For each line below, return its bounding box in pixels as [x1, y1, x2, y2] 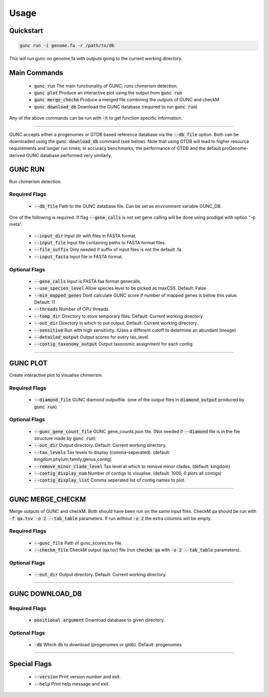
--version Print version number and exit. [34, 674, 121, 680]
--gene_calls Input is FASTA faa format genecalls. [34, 278, 141, 284]
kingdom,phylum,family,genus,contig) [34, 456, 112, 462]
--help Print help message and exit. [34, 681, 110, 687]
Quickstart [9, 26, 43, 35]
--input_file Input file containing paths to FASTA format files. [34, 240, 166, 246]
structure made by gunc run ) [34, 435, 96, 441]
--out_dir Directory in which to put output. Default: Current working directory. [34, 320, 198, 326]
